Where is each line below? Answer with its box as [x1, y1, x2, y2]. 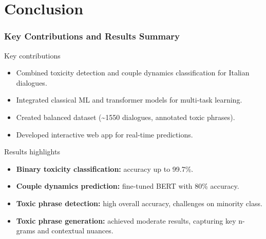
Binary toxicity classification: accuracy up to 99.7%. [16, 163, 194, 174]
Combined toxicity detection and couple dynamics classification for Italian [16, 67, 250, 78]
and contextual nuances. [37, 225, 113, 236]
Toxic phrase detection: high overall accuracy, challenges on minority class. [16, 197, 262, 208]
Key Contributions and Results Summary [4, 30, 180, 43]
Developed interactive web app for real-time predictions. [16, 129, 193, 140]
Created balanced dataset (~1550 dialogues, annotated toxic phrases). [16, 111, 235, 122]
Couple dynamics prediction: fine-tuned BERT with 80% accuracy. [16, 181, 239, 191]
